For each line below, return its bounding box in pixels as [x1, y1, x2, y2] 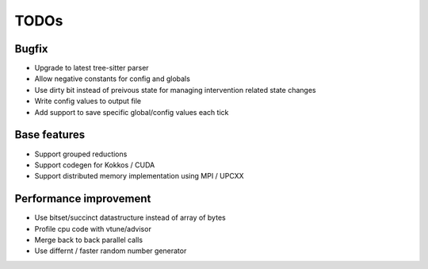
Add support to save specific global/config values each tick [34, 107, 229, 117]
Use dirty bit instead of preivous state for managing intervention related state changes [34, 85, 316, 94]
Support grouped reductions [34, 149, 128, 159]
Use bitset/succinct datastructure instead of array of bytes [34, 213, 226, 222]
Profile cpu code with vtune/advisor [34, 224, 152, 233]
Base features [14, 128, 86, 142]
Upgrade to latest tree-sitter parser [34, 63, 150, 73]
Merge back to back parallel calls [34, 235, 143, 244]
